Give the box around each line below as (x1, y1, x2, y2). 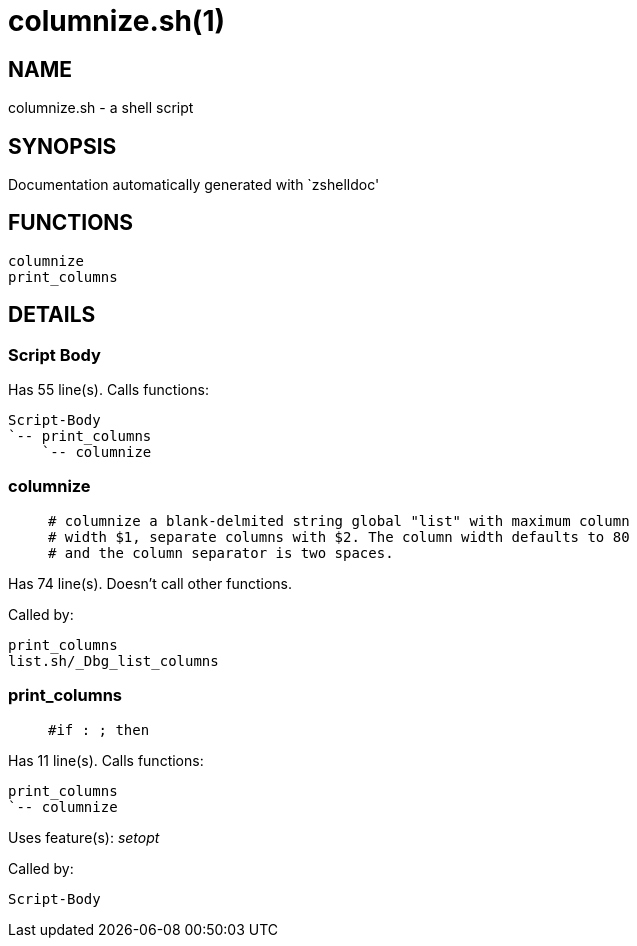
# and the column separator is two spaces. (48, 544, 394, 561)
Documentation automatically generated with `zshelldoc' (8, 176, 380, 194)
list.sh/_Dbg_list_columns (8, 652, 219, 669)
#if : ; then (48, 721, 150, 738)
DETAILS (8, 302, 96, 328)
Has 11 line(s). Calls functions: (8, 751, 204, 769)
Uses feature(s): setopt (8, 828, 160, 846)
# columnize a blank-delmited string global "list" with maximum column (48, 512, 630, 529)
